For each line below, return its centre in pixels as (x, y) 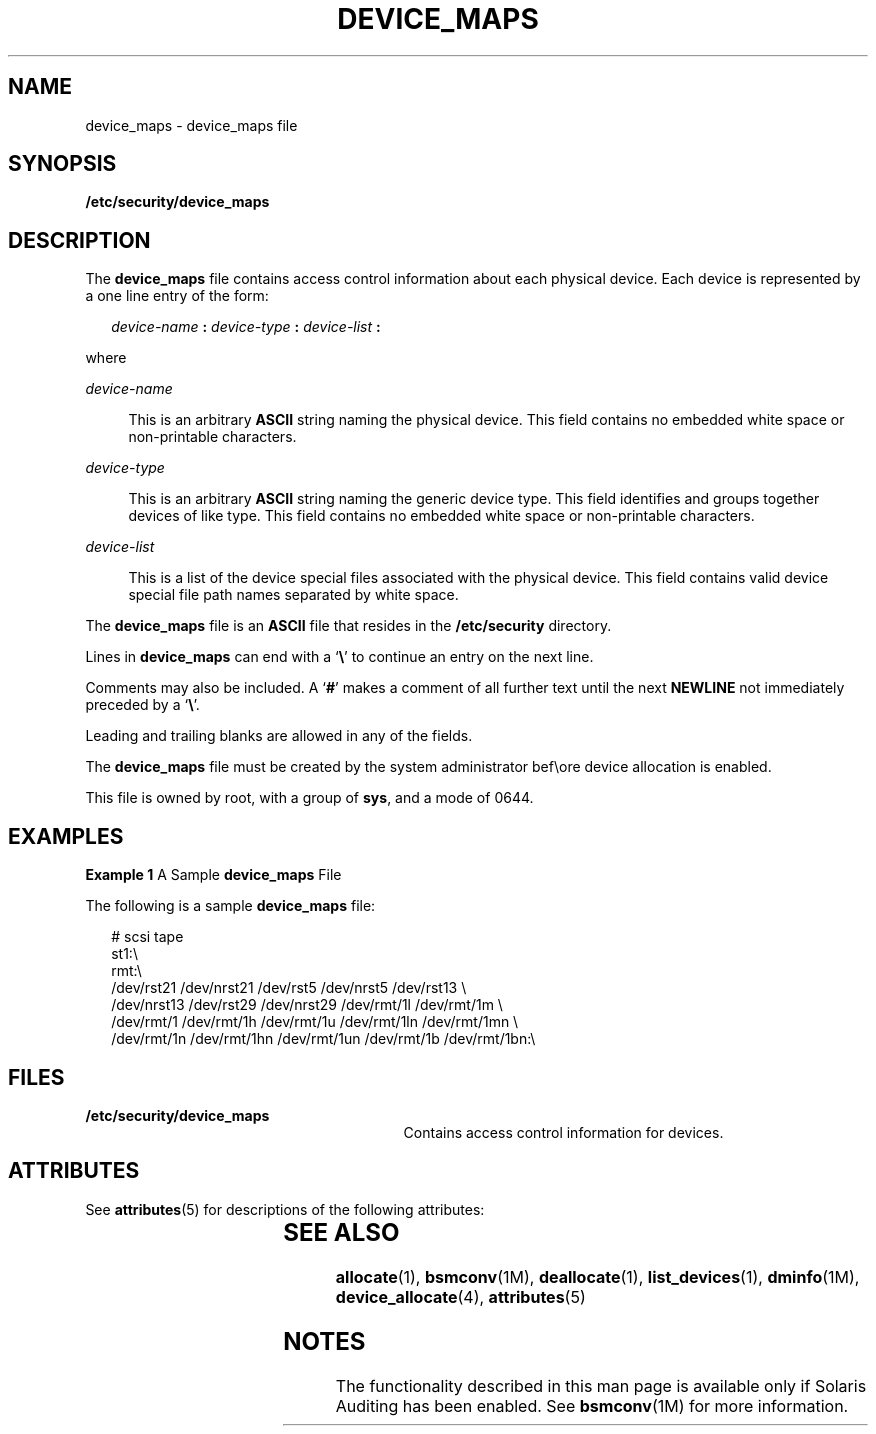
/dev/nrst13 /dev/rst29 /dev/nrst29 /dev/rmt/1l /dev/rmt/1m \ (307, 1005)
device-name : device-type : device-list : (246, 327)
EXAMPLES (66, 836)
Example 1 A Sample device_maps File (213, 875)
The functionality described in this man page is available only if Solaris (601, 1385)
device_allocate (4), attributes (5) (460, 1296)
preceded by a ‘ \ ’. (142, 705)
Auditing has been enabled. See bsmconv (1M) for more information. (592, 1405)
